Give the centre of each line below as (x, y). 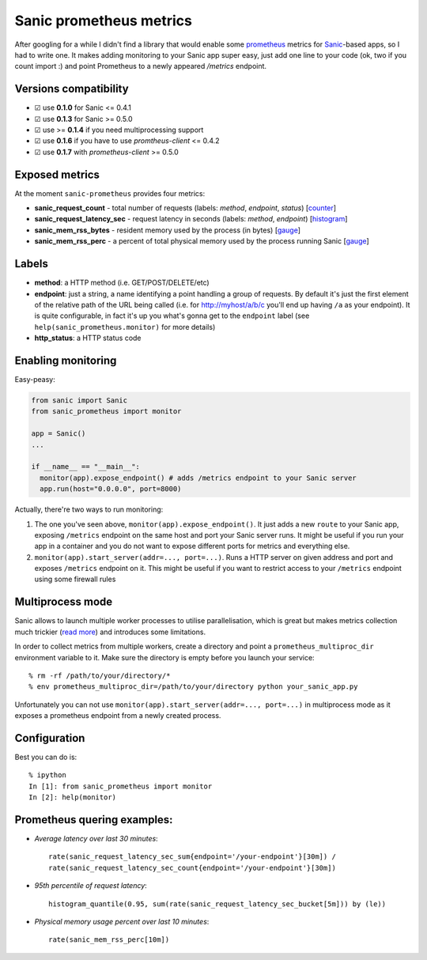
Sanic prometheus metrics (104, 21)
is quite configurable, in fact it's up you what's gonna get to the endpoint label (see (172, 316)
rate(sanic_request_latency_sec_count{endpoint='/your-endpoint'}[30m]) (192, 867)
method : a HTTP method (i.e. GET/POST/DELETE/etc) (122, 283)
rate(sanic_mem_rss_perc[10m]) (109, 940)
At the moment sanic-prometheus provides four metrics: (110, 193)
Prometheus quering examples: (94, 820)
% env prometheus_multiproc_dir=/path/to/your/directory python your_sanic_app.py (193, 687)
